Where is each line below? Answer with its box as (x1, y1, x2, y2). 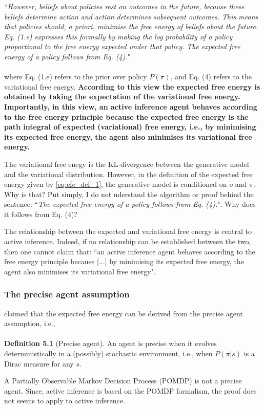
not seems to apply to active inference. (4, 395, 125, 406)
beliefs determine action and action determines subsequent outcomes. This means (4, 11, 258, 21)
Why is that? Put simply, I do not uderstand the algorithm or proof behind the (4, 188, 254, 199)
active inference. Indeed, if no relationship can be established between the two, (4, 236, 251, 247)
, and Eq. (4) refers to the (170, 71, 252, 82)
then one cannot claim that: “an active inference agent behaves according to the (4, 246, 255, 256)
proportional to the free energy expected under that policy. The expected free (4, 41, 240, 52)
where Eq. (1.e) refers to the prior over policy (4, 71, 147, 82)
